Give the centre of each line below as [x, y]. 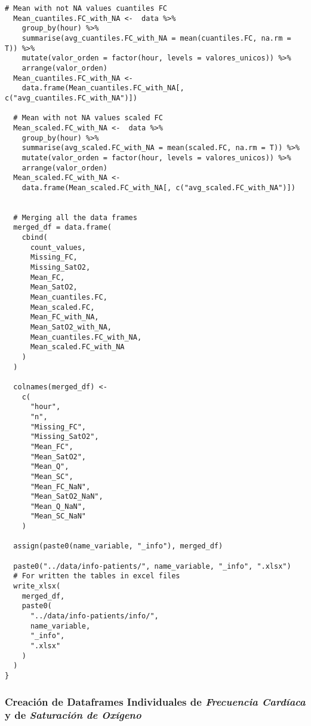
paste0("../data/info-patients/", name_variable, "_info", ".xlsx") [152, 566]
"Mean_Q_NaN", [58, 506]
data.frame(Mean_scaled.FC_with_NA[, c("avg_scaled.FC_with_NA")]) [158, 187]
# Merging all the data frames [75, 217]
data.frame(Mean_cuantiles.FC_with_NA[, [103, 88]
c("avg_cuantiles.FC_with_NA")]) [71, 98]
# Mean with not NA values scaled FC [88, 118]
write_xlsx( [37, 586]
